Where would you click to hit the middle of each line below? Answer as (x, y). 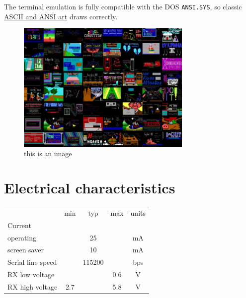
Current (19, 225)
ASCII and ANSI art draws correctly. (61, 16)
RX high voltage (33, 286)
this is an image (48, 153)
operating (22, 237)
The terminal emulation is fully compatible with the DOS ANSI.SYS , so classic (123, 6)
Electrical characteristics (90, 188)
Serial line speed (32, 262)
